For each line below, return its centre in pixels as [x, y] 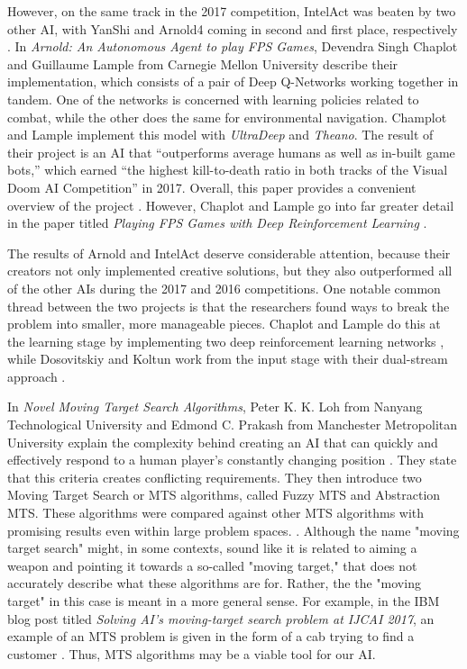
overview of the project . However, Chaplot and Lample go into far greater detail [231, 205]
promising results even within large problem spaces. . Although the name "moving [233, 530]
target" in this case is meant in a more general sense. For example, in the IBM [224, 601]
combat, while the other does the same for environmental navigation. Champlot [227, 117]
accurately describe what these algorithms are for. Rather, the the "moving [214, 583]
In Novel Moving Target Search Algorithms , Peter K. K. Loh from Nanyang [215, 407]
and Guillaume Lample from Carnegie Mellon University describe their [203, 63]
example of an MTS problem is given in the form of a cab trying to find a [211, 636]
